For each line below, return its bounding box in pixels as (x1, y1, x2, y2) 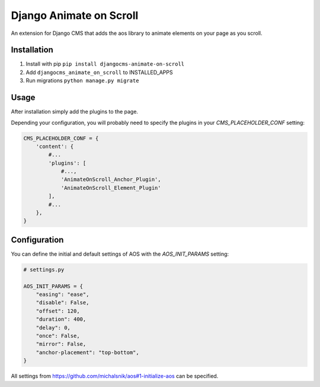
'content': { (36, 143, 74, 150)
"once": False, (36, 333, 80, 340)
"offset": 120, (36, 308, 80, 314)
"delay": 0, (36, 324, 71, 331)
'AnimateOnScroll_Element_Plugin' (60, 184, 161, 191)
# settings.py (23, 266, 65, 273)
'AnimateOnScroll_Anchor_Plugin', (60, 176, 161, 183)
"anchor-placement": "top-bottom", (36, 349, 139, 356)
